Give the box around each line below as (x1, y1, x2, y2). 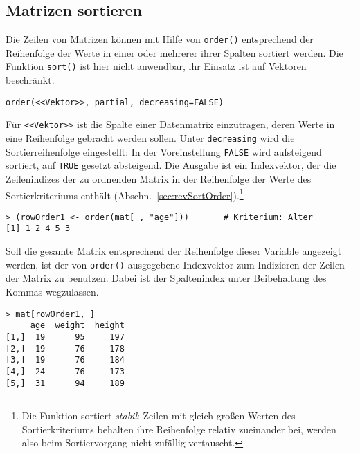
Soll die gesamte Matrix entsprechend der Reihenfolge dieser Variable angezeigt (6, 244, 342, 258)
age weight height (30, 320, 125, 331)
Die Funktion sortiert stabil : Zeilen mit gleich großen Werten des (21, 408, 296, 423)
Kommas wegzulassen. (6, 284, 99, 298)
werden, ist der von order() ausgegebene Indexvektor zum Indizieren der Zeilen (6, 257, 345, 271)
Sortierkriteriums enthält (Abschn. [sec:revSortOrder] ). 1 (6, 185, 244, 202)
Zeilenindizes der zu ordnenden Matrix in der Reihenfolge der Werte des (6, 171, 312, 185)
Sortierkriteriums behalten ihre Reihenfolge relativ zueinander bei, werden (21, 421, 336, 436)
